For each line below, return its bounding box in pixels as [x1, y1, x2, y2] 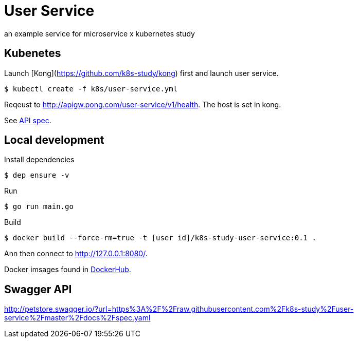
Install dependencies [4, 155, 75, 164]
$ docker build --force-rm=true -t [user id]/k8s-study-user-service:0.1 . [4, 234, 316, 242]
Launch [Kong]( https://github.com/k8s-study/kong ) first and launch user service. [4, 68, 279, 78]
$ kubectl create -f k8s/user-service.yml [4, 84, 178, 93]
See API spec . [4, 116, 51, 125]
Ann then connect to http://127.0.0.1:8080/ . [4, 249, 148, 258]
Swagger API [4, 282, 72, 296]
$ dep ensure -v [4, 171, 69, 180]
